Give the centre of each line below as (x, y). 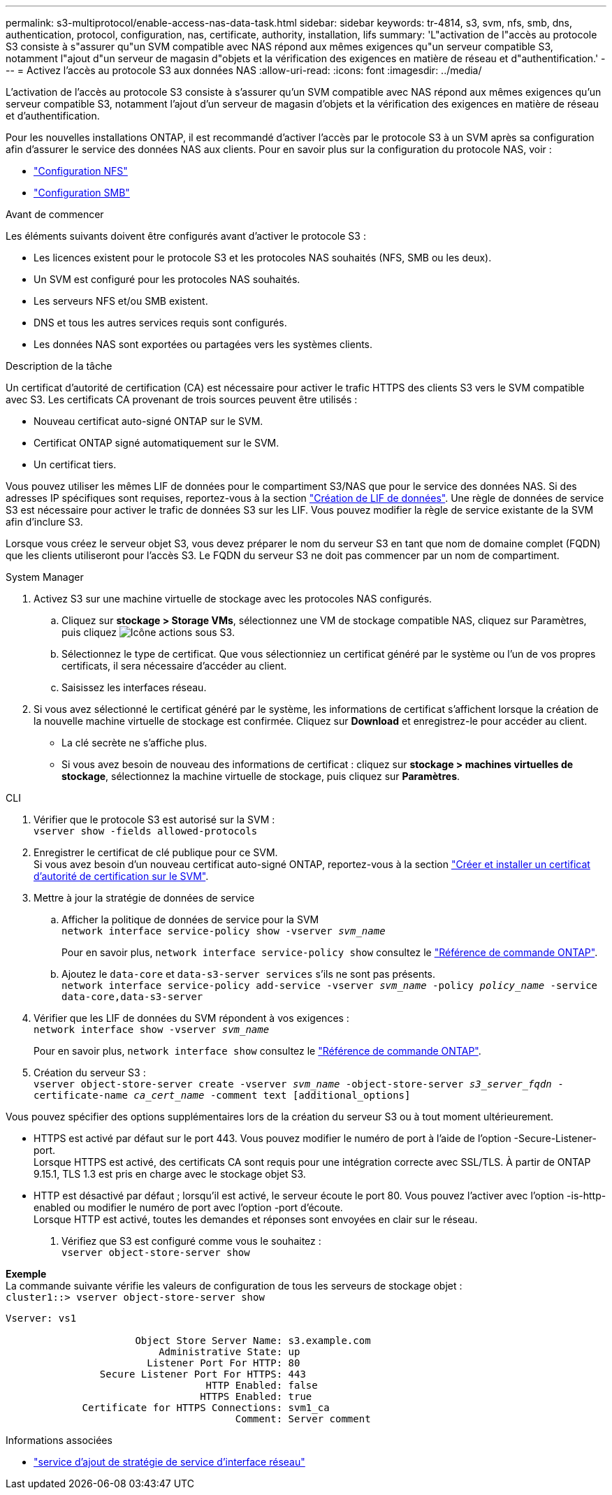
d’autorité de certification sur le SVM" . (121, 876)
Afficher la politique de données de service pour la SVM (190, 919)
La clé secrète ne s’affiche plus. (134, 743)
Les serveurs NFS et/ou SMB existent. (121, 301)
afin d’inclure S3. (44, 522)
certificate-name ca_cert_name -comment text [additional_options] (222, 1095)
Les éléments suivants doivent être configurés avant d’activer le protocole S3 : (186, 236)
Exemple (26, 1274)
